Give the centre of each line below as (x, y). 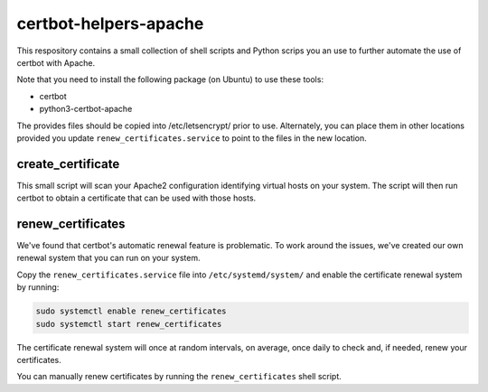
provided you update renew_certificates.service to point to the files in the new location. (192, 138)
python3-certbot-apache (86, 109)
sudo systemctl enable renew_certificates (131, 311)
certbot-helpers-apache (110, 23)
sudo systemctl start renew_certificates (129, 324)
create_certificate (68, 164)
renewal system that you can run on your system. (108, 258)
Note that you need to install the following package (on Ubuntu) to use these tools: (170, 79)
